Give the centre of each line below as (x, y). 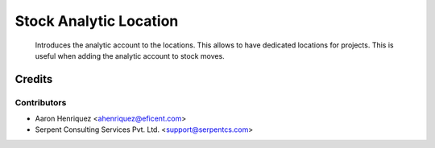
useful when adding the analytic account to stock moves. (130, 55)
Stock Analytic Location (97, 21)
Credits (34, 79)
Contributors (41, 102)
